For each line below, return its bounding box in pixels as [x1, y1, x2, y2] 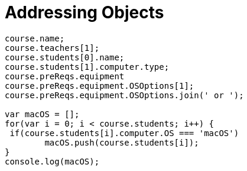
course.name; [5, 33, 65, 43]
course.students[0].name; [5, 52, 125, 62]
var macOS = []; [5, 109, 80, 119]
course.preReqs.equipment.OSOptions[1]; [5, 80, 194, 91]
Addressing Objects [5, 2, 164, 22]
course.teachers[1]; [5, 43, 100, 53]
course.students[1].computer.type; [5, 62, 170, 72]
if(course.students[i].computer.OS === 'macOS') [9, 128, 239, 138]
